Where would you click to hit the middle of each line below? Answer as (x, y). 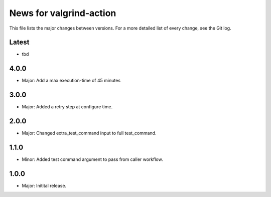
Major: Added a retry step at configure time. (67, 107)
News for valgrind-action (63, 13)
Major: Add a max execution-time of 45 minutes (71, 81)
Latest (19, 42)
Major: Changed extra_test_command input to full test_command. (89, 133)
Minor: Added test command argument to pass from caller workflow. (92, 159)
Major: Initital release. (44, 185)
